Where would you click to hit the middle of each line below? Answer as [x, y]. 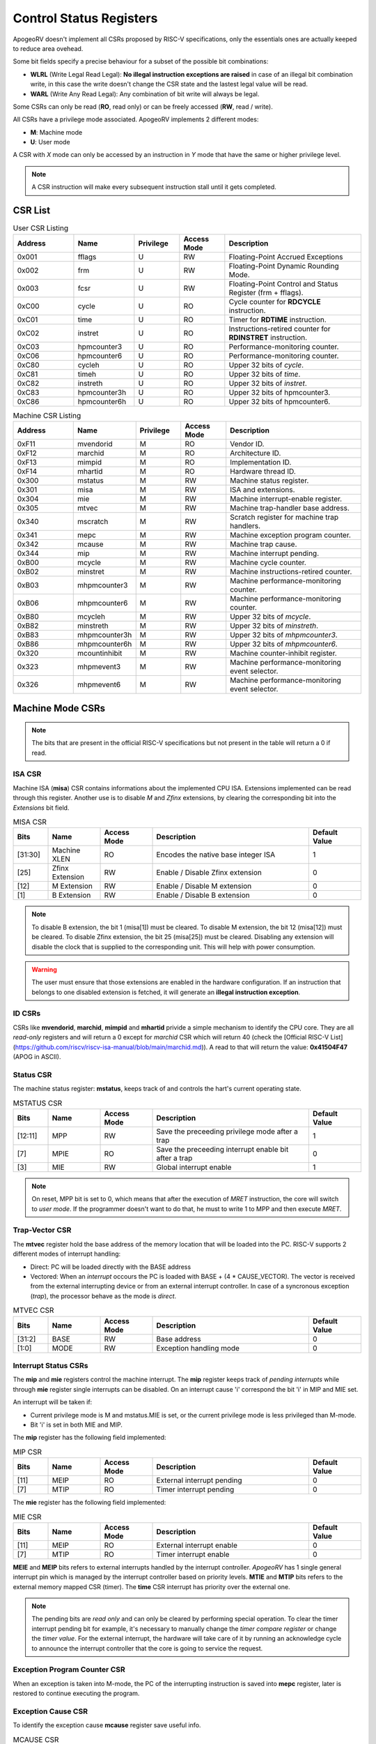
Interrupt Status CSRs [50, 1365]
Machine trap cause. [264, 544]
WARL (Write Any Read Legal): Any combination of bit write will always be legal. [145, 93]
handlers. [245, 525]
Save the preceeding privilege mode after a [227, 1132]
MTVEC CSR [33, 1310]
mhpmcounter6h [105, 644]
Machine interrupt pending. [275, 553]
